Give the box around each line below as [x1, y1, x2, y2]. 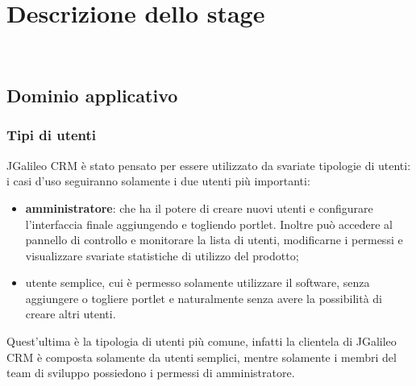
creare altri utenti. [25, 305, 116, 322]
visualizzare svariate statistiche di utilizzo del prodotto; [25, 247, 299, 264]
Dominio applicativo [6, 83, 178, 108]
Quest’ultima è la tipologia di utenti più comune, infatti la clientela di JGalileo [6, 333, 397, 350]
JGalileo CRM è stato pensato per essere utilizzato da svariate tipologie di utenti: [6, 156, 411, 173]
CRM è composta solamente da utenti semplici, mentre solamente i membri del [6, 348, 397, 365]
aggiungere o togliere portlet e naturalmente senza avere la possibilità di [25, 289, 382, 306]
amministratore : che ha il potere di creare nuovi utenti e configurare [25, 199, 373, 216]
